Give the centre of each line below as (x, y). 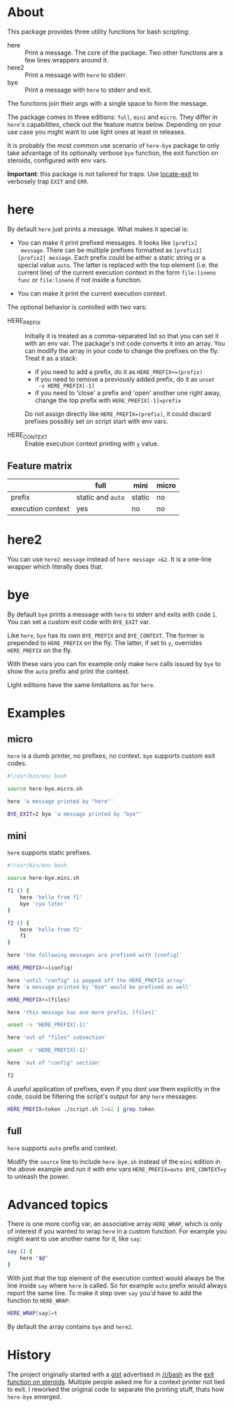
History (29, 1355)
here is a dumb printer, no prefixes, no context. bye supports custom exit (111, 756)
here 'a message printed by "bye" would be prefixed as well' (100, 987)
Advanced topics (58, 1205)
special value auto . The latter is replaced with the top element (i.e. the (118, 265)
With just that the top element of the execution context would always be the (116, 1278)
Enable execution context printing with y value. (92, 444)
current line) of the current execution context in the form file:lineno (117, 272)
